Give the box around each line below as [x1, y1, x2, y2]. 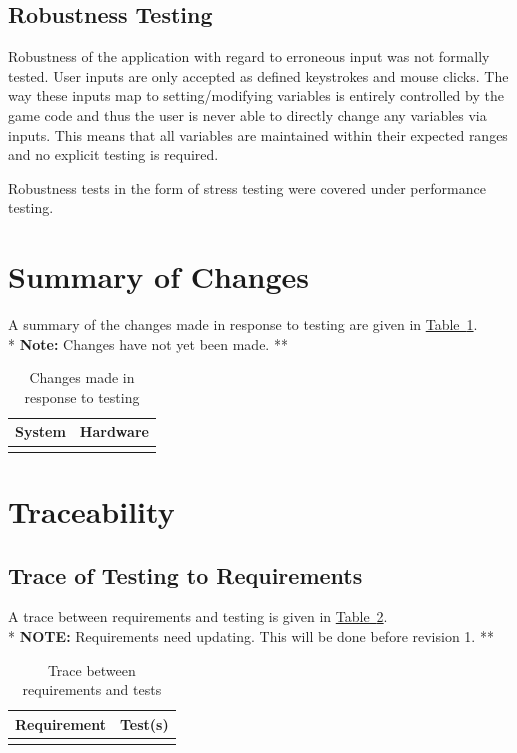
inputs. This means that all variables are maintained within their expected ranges [8, 124, 508, 145]
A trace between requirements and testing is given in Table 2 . [8, 606, 388, 627]
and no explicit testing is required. [8, 144, 219, 165]
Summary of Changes [8, 256, 310, 297]
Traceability [8, 490, 175, 531]
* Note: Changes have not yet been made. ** [8, 333, 288, 354]
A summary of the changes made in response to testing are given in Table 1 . [8, 314, 478, 335]
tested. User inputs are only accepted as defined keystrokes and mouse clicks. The [8, 65, 509, 86]
